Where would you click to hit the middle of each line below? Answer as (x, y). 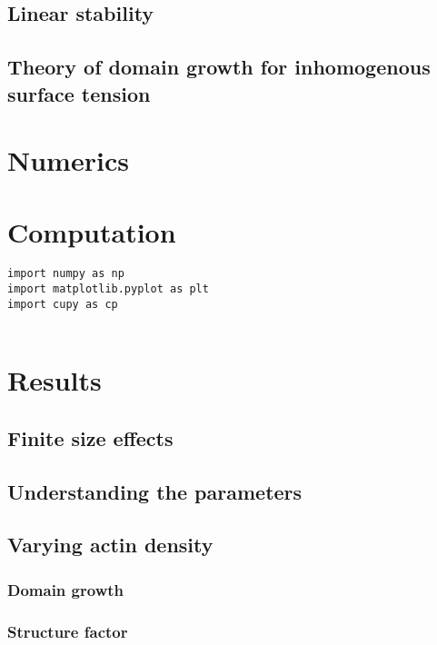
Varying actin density (110, 545)
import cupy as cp (63, 304)
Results (55, 380)
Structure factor (68, 631)
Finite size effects (90, 437)
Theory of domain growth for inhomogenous (219, 67)
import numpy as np (66, 274)
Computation (92, 231)
